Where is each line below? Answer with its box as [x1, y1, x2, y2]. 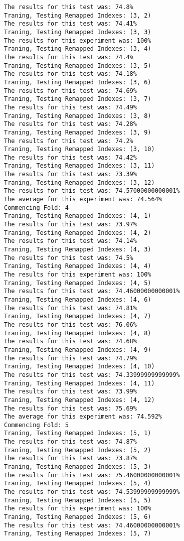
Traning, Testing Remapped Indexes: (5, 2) [4, 446, 151, 454]
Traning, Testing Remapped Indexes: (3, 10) [4, 146, 155, 153]
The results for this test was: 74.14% [4, 237, 137, 245]
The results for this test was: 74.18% [4, 70, 137, 78]
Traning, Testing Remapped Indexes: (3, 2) [4, 12, 151, 19]
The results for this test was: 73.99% [4, 388, 137, 395]
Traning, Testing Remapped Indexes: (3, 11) [4, 162, 155, 170]
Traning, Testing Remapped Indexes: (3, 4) [4, 45, 151, 53]
